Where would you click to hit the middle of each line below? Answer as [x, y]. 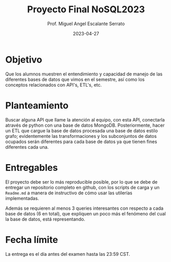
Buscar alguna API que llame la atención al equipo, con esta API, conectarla [85, 119]
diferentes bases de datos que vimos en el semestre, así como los [75, 79]
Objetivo [24, 59]
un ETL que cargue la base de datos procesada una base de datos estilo [82, 130]
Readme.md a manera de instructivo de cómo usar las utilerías [69, 193]
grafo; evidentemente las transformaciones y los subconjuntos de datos [81, 136]
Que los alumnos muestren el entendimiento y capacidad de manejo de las [84, 74]
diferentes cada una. [27, 147]
